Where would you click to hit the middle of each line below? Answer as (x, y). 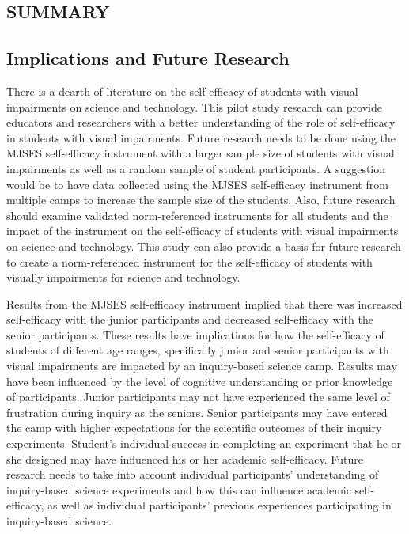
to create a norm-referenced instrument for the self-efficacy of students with (189, 261)
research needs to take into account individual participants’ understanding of (193, 474)
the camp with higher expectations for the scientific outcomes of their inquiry (194, 428)
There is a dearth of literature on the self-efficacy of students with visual (182, 91)
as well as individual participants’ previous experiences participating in (220, 505)
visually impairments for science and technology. (123, 277)
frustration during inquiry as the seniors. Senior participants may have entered (197, 412)
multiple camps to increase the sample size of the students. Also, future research (201, 200)
